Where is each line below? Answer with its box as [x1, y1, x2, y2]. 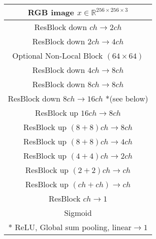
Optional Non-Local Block [12, 50, 103, 61]
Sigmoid [64, 207, 92, 218]
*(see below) [105, 93, 148, 104]
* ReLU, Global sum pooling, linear [8, 221, 132, 233]
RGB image [28, 6, 74, 18]
